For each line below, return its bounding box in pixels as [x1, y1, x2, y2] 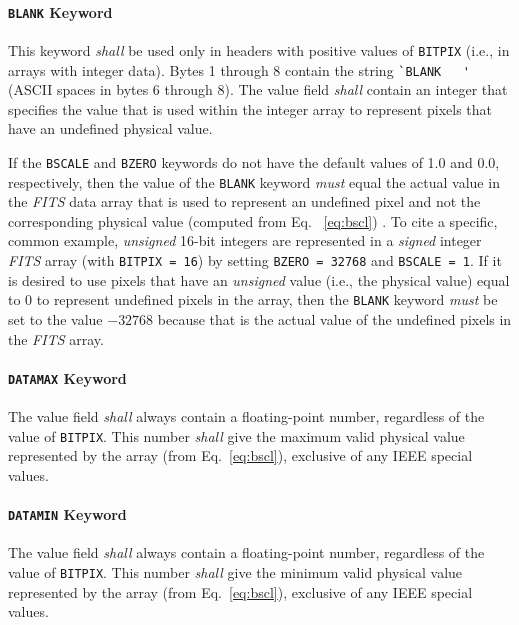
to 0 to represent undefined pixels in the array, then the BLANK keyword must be [8, 289, 498, 310]
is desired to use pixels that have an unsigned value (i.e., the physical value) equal [8, 269, 510, 290]
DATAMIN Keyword [8, 504, 127, 525]
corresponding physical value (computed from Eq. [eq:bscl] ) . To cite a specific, [8, 210, 498, 231]
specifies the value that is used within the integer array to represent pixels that [8, 98, 493, 119]
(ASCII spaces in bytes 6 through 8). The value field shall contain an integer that [8, 79, 508, 100]
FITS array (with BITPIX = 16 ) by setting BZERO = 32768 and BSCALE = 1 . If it [8, 250, 502, 271]
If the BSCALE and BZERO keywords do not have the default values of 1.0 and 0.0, [8, 151, 500, 172]
